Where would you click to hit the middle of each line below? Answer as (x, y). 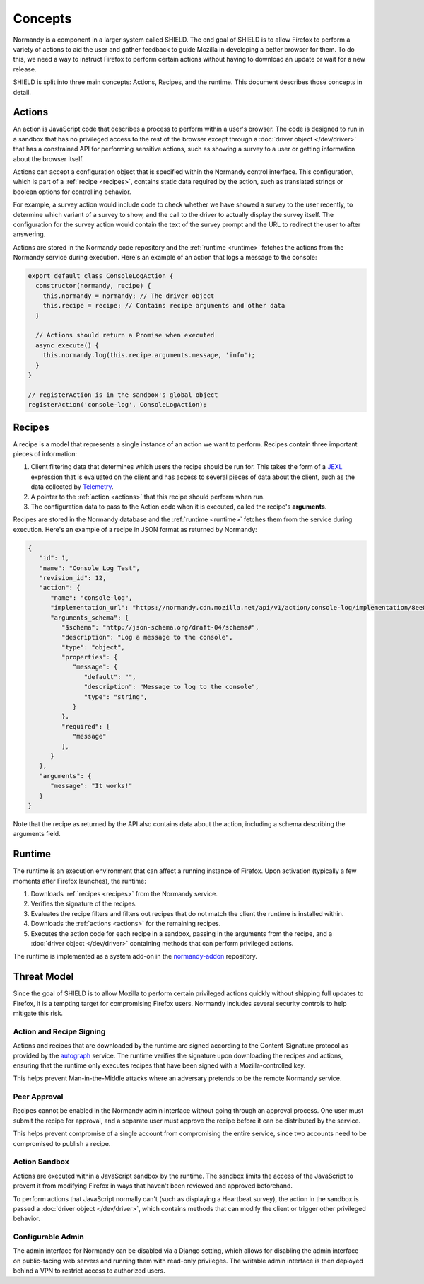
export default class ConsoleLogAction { (101, 276)
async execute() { (67, 345)
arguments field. (37, 834)
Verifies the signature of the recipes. (84, 904)
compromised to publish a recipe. (62, 1143)
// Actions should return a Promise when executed (125, 335)
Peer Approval (38, 1097)
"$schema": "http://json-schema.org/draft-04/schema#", (160, 627)
